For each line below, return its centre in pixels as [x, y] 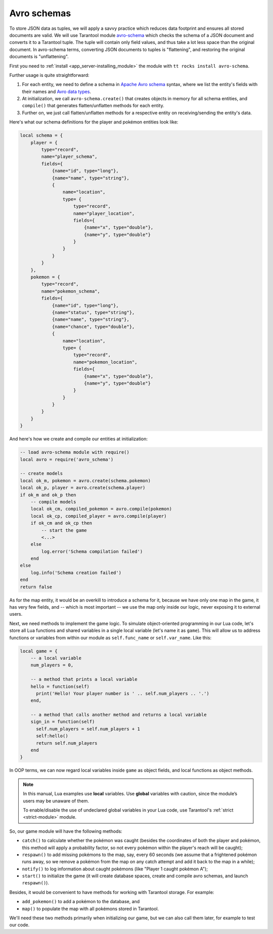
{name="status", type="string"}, [93, 312]
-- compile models [53, 502]
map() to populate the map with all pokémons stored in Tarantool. [90, 909]
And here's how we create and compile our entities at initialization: [79, 439]
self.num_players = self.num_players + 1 [88, 729]
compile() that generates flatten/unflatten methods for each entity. [93, 106]
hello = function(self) [60, 686]
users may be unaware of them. [56, 801]
